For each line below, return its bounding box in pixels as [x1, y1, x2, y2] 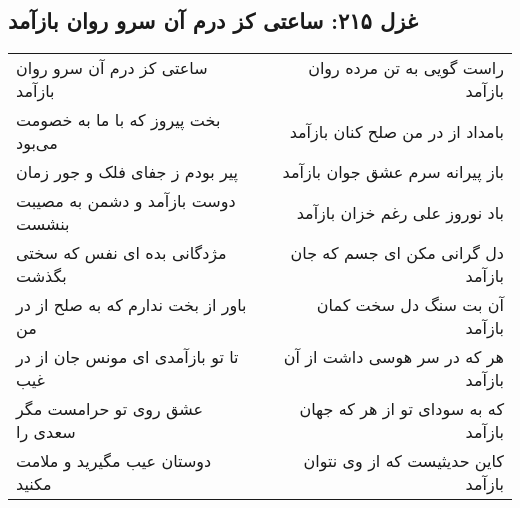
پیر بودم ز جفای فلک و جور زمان [16, 160, 239, 184]
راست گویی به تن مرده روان [308, 56, 504, 80]
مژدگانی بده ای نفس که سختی [16, 241, 227, 265]
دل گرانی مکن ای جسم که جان [290, 241, 504, 265]
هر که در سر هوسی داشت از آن [283, 345, 504, 369]
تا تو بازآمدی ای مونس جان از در [16, 345, 239, 369]
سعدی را [16, 420, 76, 444]
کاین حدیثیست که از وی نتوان [303, 449, 504, 473]
